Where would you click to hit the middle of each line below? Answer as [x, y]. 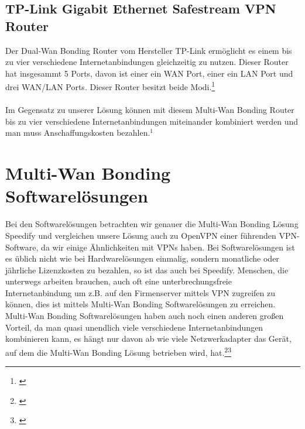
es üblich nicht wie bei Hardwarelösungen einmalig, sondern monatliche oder [142, 258]
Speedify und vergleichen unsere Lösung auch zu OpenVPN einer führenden [141, 235]
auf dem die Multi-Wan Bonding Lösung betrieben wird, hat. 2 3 [119, 351]
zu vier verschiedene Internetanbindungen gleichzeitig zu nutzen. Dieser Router [147, 62]
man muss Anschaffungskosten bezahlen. [78, 133]
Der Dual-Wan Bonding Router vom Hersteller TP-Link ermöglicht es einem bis [149, 50]
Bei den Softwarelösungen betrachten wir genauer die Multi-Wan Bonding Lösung [152, 224]
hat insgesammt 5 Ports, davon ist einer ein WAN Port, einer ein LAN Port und [149, 73]
